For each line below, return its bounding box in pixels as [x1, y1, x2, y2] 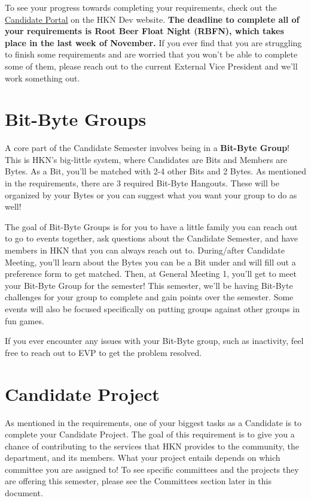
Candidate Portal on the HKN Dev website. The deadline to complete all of [5, 13, 300, 25]
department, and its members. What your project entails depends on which [5, 451, 280, 464]
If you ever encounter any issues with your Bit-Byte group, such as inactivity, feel [5, 334, 304, 347]
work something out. [5, 71, 80, 84]
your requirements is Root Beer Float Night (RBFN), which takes [5, 25, 284, 37]
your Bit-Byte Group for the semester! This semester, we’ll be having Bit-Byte [5, 279, 293, 291]
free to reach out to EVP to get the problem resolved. [5, 346, 202, 358]
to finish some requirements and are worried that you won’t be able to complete [5, 48, 298, 61]
